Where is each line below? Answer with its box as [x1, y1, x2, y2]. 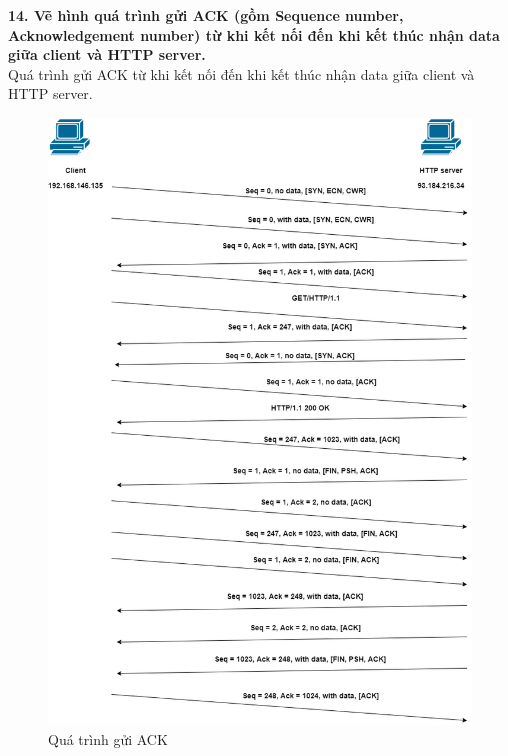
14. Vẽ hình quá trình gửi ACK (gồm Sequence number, [8, 5, 404, 25]
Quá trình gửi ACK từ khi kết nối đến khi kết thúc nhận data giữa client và [8, 63, 475, 84]
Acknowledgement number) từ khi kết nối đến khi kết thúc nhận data [8, 24, 500, 45]
